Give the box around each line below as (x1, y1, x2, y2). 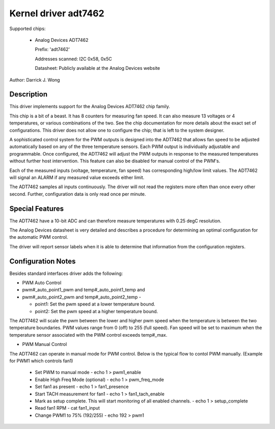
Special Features (9, 204, 64, 213)
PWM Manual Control (22, 341, 67, 347)
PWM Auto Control (22, 280, 62, 286)
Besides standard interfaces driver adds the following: (9, 270, 123, 276)
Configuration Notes (9, 257, 76, 265)
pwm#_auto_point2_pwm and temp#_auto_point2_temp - (22, 294, 141, 300)
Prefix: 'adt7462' (35, 46, 70, 53)
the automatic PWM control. (9, 234, 68, 240)
